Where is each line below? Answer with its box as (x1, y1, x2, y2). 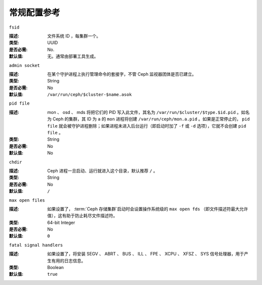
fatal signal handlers (9, 242, 63, 248)
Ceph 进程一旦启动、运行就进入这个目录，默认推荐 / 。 (47, 168, 158, 174)
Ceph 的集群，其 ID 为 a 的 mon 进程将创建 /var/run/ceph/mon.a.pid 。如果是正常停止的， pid (52, 116, 250, 122)
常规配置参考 (9, 7, 61, 18)
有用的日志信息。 (51, 257, 86, 264)
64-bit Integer (47, 220, 75, 225)
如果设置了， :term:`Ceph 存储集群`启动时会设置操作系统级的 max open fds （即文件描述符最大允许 (47, 206, 248, 212)
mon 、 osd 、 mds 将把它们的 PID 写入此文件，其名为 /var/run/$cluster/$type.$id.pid (47, 109, 236, 115)
